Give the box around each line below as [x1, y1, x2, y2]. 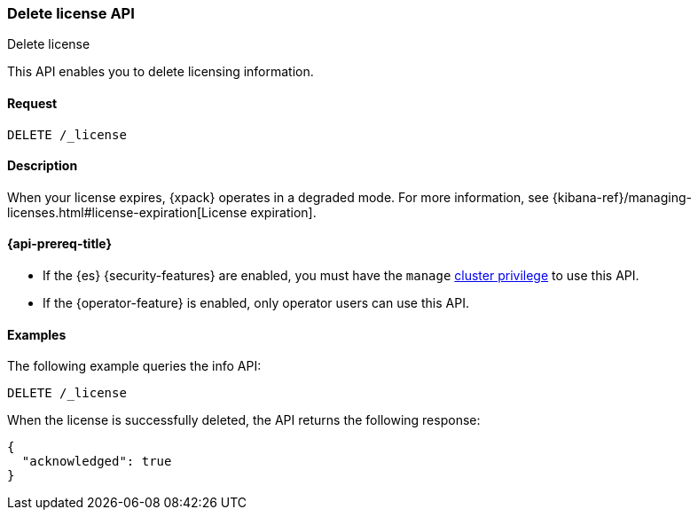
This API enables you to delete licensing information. [7, 64, 314, 80]
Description [7, 158, 78, 174]
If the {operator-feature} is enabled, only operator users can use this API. [43, 295, 469, 311]
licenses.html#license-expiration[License [7, 204, 247, 220]
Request [7, 95, 58, 111]
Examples [7, 326, 67, 342]
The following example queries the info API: [7, 358, 262, 374]
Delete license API [7, 4, 135, 22]
